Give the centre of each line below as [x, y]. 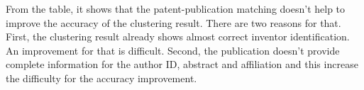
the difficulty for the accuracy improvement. [101, 78]
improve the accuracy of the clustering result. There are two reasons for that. [173, 22]
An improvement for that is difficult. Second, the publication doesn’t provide [173, 50]
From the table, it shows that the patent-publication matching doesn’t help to [176, 9]
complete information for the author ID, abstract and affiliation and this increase [182, 64]
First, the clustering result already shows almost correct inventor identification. [178, 36]
